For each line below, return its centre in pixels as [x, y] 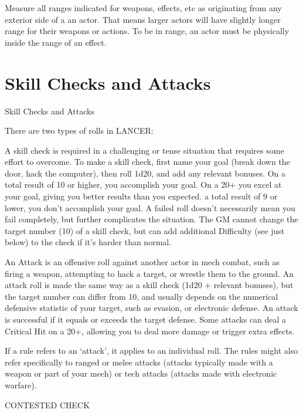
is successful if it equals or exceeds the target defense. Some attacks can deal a [146, 319]
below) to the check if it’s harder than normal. [88, 242]
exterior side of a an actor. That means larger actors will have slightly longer [143, 19]
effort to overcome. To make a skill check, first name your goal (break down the [147, 162]
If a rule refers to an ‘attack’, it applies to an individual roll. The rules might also [151, 351]
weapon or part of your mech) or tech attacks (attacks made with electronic [141, 373]
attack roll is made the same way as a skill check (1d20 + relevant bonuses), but [149, 285]
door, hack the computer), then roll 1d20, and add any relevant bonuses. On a [145, 173]
